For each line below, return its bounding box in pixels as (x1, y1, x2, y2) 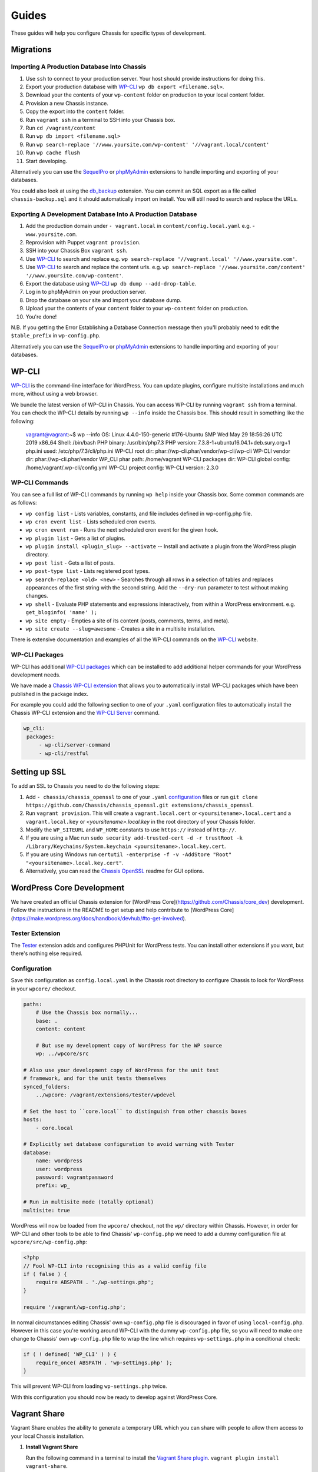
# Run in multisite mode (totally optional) (23, 1199, 154, 1205)
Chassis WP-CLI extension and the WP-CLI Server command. (11, 710, 160, 717)
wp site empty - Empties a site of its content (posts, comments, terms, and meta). (25, 617, 230, 624)
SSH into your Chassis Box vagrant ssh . (25, 247, 128, 254)
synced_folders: (23, 1083, 71, 1090)
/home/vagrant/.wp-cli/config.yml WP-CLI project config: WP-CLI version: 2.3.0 (25, 464, 219, 471)
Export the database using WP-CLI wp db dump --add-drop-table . (25, 280, 197, 287)
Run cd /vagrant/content (25, 124, 96, 132)
